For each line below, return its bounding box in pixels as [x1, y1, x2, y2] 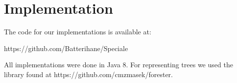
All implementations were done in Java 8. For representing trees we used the [4, 59, 233, 70]
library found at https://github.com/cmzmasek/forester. [4, 69, 173, 79]
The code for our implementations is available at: [4, 27, 151, 37]
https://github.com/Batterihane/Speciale [4, 43, 128, 53]
